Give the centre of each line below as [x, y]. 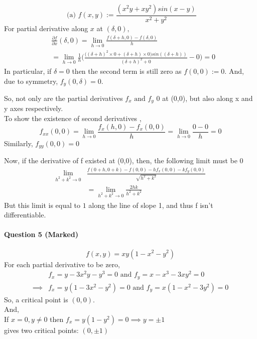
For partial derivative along [46, 28]
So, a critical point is [36, 299]
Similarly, [19, 143]
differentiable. [25, 215]
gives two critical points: [41, 330]
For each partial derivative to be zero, [62, 264]
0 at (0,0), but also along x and [205, 98]
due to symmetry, [31, 81]
